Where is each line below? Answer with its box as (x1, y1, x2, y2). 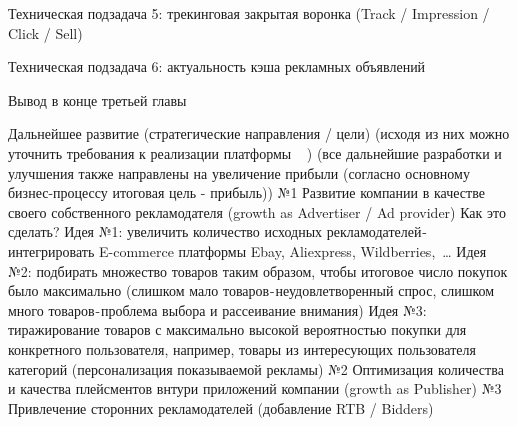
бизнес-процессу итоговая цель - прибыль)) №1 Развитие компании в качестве (8, 182, 485, 203)
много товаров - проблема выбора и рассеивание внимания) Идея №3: (8, 299, 427, 320)
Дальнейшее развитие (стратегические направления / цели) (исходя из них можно (8, 123, 510, 144)
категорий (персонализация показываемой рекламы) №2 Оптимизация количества (8, 358, 504, 379)
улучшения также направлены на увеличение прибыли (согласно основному (8, 162, 470, 183)
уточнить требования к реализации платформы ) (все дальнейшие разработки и (8, 142, 502, 163)
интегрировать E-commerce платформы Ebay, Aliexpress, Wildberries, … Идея (8, 240, 487, 261)
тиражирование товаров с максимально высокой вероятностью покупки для (8, 319, 467, 340)
